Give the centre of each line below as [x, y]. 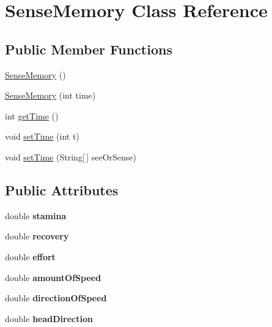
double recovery [37, 236]
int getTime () [32, 115]
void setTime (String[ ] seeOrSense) [71, 156]
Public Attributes [62, 190]
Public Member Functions [89, 49]
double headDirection [49, 318]
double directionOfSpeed [56, 298]
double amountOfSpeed [53, 277]
